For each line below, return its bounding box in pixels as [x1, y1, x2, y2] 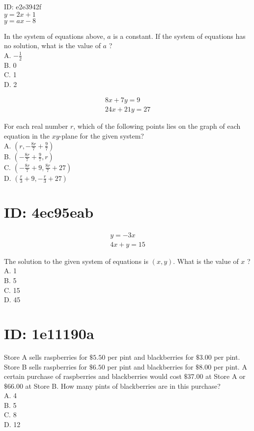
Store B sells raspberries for [4, 361, 87, 372]
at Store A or [205, 371, 246, 381]
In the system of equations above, [4, 30, 105, 41]
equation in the [4, 131, 50, 141]
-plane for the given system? [59, 131, 144, 141]
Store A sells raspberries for [4, 351, 87, 362]
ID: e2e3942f [4, 1, 42, 11]
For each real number [4, 121, 68, 131]
